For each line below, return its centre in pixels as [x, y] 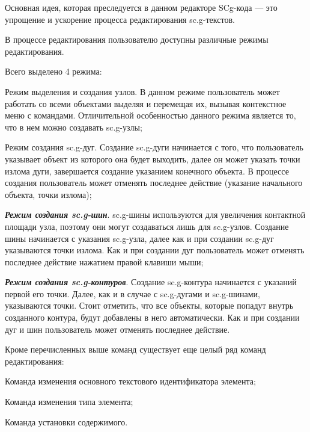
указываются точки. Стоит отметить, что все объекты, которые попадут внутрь [149, 305]
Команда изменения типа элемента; [69, 402]
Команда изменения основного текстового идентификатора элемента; [130, 381]
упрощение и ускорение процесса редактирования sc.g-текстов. [120, 19]
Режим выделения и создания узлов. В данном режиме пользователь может [142, 91]
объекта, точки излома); [48, 194]
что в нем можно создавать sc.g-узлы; [74, 127]
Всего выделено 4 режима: [53, 71]
